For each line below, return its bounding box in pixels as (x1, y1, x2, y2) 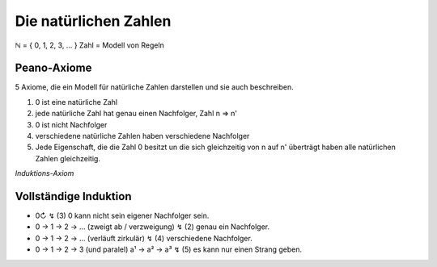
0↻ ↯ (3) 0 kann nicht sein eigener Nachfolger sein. (35, 211, 210, 221)
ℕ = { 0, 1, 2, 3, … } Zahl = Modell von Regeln (15, 40, 165, 50)
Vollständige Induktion (15, 190, 132, 203)
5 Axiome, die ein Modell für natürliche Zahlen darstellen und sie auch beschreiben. (15, 82, 295, 92)
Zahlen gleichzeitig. (35, 153, 101, 163)
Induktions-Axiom (15, 169, 74, 178)
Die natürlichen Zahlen (15, 12, 172, 30)
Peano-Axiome (15, 61, 92, 75)
